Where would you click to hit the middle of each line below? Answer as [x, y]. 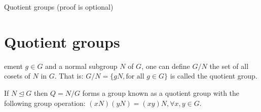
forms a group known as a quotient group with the [161, 92]
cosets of [17, 76]
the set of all [229, 66]
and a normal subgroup [81, 66]
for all [135, 77]
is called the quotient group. [214, 76]
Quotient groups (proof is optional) [59, 7]
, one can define [166, 66]
